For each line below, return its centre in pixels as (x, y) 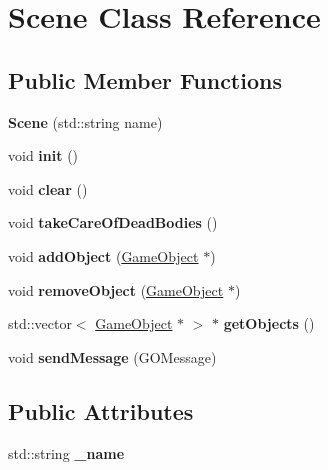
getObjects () (269, 323)
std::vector (40, 323)
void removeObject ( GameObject (116, 289)
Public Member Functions (145, 79)
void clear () (48, 188)
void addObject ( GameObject (103, 255)
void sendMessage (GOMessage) (112, 356)
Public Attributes (101, 410)
